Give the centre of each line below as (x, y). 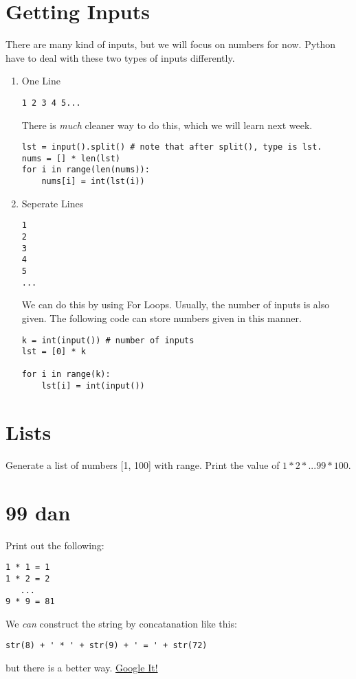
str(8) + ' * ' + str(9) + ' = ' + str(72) (107, 646)
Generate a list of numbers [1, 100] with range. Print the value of (143, 464)
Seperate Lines (53, 203)
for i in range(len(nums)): (86, 170)
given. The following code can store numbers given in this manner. (162, 318)
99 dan (38, 512)
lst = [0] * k (54, 352)
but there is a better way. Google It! (82, 668)
